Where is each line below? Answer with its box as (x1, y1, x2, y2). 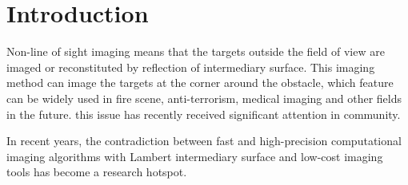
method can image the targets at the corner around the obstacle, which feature (6, 74, 394, 91)
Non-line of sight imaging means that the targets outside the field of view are (6, 43, 385, 60)
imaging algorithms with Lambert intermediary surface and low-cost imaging (6, 148, 383, 164)
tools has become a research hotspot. (6, 163, 187, 180)
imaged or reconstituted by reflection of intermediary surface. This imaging (6, 58, 375, 75)
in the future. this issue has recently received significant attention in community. (6, 105, 401, 122)
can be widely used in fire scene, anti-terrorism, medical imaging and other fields (6, 89, 402, 106)
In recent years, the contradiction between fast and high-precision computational (6, 132, 402, 149)
